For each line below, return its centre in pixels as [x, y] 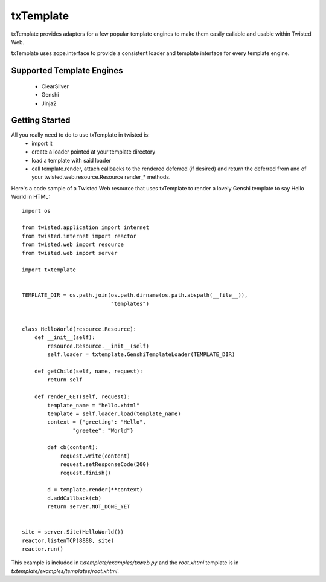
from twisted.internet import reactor [79, 236]
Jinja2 [49, 103]
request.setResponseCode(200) [105, 464]
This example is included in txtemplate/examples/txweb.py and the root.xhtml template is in [125, 563]
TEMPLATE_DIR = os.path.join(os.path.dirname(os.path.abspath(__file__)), [135, 295]
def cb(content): [73, 448]
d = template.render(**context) [95, 490]
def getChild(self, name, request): [88, 371]
